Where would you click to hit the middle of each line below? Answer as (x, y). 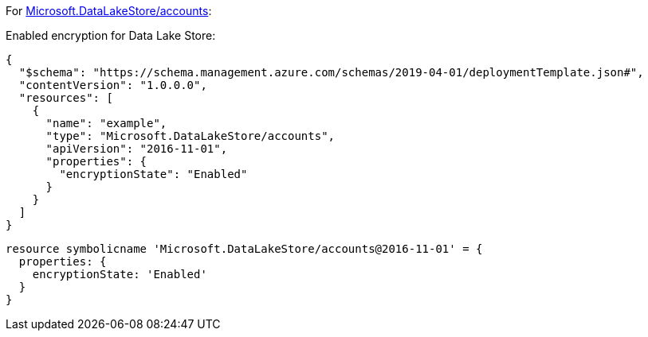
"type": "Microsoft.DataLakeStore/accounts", (190, 136)
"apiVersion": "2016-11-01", (137, 149)
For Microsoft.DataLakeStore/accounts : (109, 11)
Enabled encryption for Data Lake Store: (111, 35)
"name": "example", (106, 123)
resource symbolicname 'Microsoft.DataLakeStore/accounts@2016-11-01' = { (244, 249)
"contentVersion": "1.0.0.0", (113, 85)
